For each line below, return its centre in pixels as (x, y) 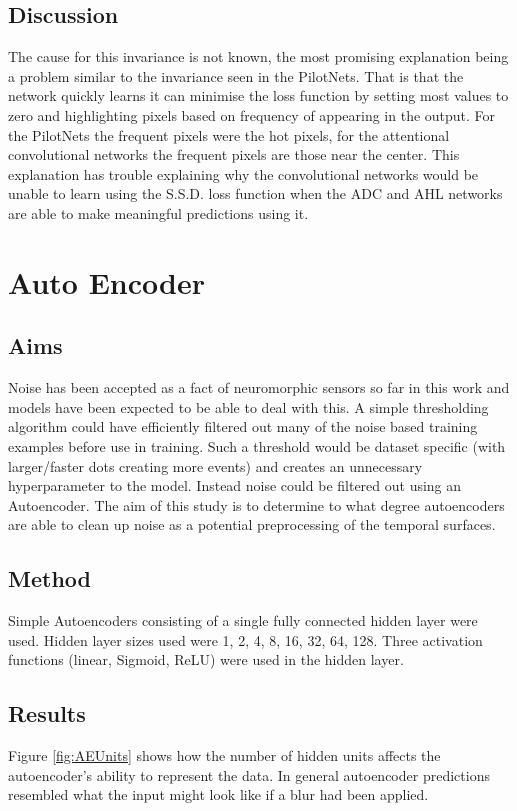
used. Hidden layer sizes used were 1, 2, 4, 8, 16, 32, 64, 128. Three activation (245, 639)
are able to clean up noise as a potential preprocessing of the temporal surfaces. (252, 524)
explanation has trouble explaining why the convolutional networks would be (243, 173)
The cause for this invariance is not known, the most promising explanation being (258, 56)
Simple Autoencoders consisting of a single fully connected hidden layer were (243, 620)
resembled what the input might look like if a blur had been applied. (218, 794)
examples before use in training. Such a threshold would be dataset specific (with (257, 445)
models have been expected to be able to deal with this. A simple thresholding (248, 406)
